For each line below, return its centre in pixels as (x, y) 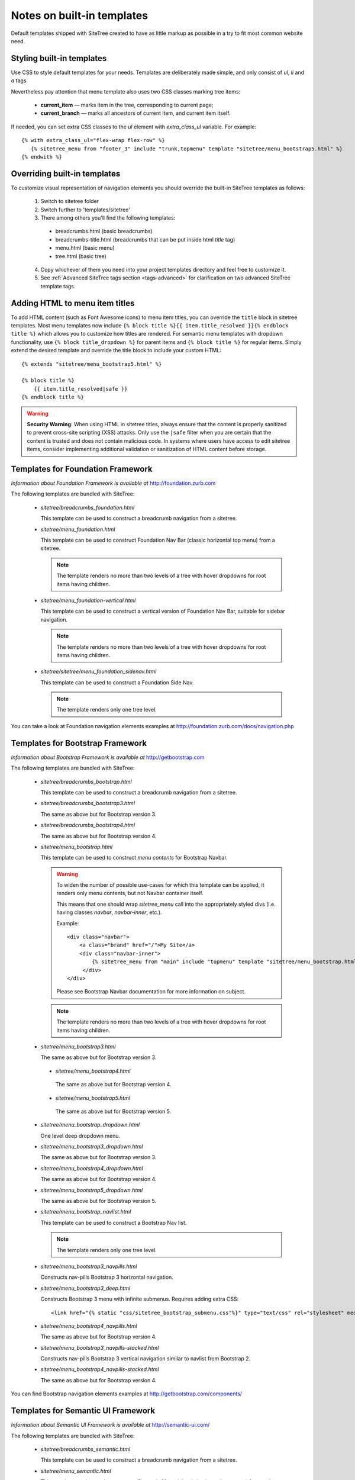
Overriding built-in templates (66, 174)
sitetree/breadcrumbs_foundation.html (88, 507)
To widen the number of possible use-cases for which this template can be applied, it (160, 885)
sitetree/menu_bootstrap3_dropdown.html (92, 1147)
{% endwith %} (42, 157)
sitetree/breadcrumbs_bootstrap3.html (88, 803)
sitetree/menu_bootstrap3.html (78, 1046)
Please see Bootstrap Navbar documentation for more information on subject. (151, 992)
